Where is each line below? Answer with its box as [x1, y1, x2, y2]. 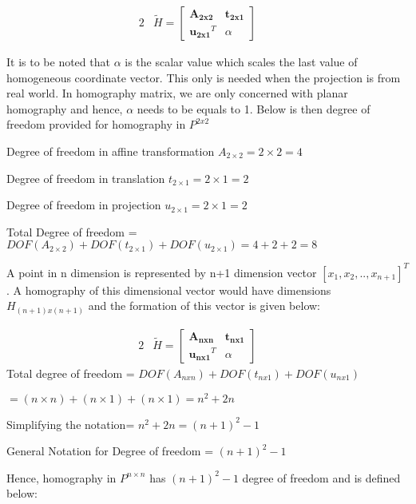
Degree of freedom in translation [6, 169, 165, 186]
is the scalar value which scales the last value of [125, 54, 358, 70]
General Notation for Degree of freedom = [6, 442, 214, 459]
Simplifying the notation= [6, 415, 135, 432]
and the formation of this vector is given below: [88, 297, 321, 314]
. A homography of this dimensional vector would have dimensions [6, 281, 331, 298]
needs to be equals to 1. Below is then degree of [137, 100, 370, 117]
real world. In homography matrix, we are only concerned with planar [6, 85, 348, 101]
